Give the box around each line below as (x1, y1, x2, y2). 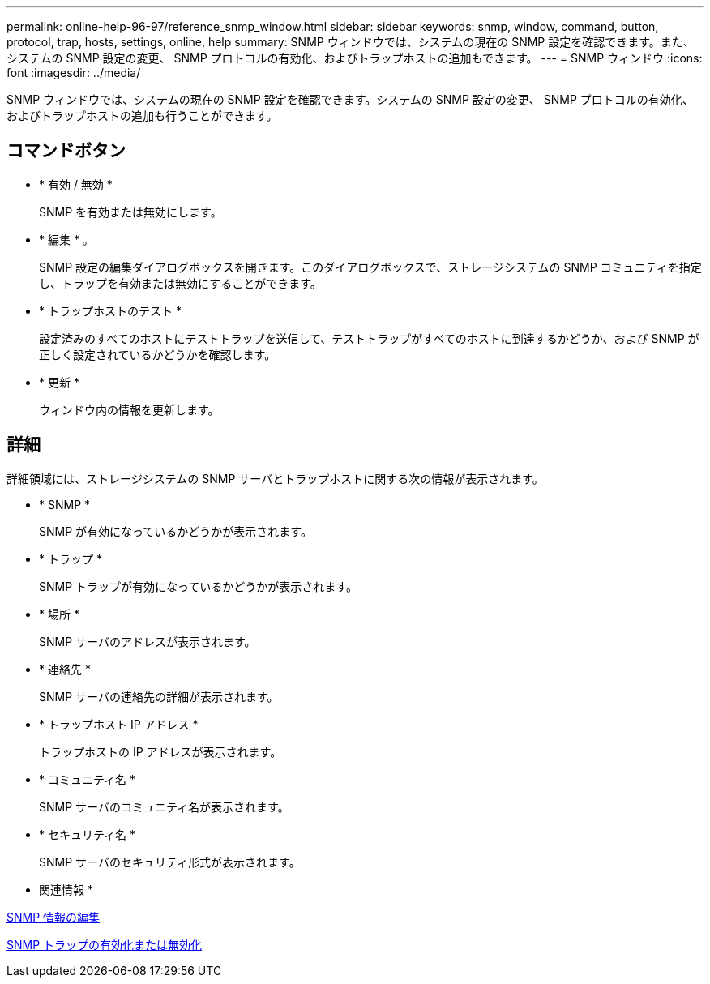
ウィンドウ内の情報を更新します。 (39, 402, 220, 417)
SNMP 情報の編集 (6, 909, 101, 924)
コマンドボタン (6, 140, 126, 161)
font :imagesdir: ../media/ (6, 66, 141, 79)
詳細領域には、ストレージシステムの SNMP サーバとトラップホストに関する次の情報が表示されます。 (6, 471, 544, 486)
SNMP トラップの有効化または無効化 (6, 937, 203, 952)
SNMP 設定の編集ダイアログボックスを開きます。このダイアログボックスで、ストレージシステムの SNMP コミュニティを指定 (39, 259, 702, 274)
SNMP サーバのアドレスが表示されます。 (39, 634, 256, 648)
